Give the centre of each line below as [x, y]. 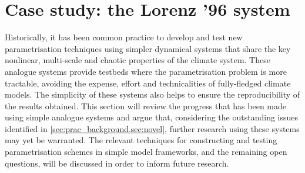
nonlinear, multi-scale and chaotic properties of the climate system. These [138, 60]
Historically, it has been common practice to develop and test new [124, 37]
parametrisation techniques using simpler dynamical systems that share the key [148, 48]
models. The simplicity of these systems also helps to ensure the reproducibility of [152, 94]
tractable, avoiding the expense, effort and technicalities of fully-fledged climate [148, 83]
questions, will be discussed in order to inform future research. [117, 163]
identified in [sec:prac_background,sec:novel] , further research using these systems [152, 128]
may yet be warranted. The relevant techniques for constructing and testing [141, 140]
